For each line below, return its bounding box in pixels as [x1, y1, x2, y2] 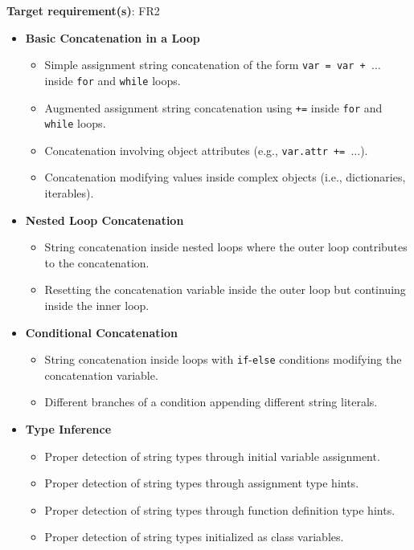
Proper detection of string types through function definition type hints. [44, 501, 396, 518]
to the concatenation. [44, 254, 150, 271]
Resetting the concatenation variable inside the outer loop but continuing [44, 281, 406, 298]
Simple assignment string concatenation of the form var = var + [44, 56, 366, 73]
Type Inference [25, 421, 112, 438]
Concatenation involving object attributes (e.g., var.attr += [44, 141, 346, 158]
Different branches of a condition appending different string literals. [44, 393, 378, 410]
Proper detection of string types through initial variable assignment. [44, 447, 380, 464]
